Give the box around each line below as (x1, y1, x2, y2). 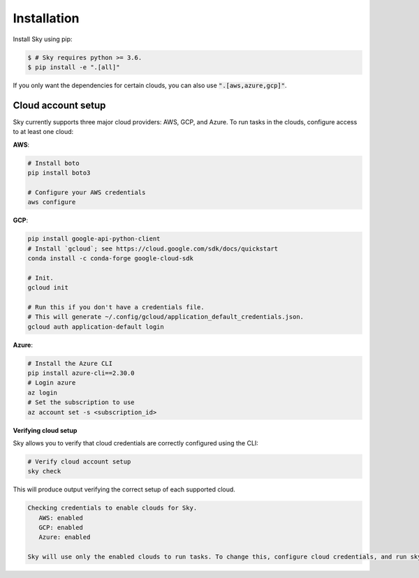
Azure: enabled (38, 533, 91, 541)
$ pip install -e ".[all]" (27, 63, 120, 71)
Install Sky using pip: (13, 35, 73, 43)
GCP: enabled (38, 524, 84, 532)
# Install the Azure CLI (27, 360, 113, 367)
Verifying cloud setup (13, 426, 78, 434)
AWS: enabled (38, 514, 84, 521)
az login (27, 388, 58, 397)
